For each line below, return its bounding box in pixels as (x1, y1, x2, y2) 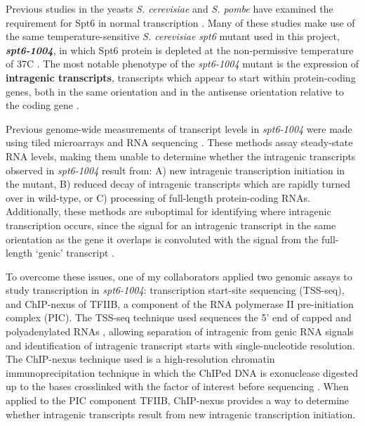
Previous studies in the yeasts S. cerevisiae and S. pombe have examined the (6, 1, 333, 15)
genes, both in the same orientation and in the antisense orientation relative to (6, 84, 344, 98)
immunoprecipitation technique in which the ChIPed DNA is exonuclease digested (6, 365, 358, 380)
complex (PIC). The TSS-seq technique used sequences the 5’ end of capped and (6, 310, 352, 325)
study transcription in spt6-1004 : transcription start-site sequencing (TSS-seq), (6, 283, 345, 297)
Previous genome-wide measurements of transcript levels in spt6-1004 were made (6, 121, 352, 136)
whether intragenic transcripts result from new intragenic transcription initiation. (6, 406, 356, 421)
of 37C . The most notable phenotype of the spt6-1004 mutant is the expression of (6, 56, 359, 71)
